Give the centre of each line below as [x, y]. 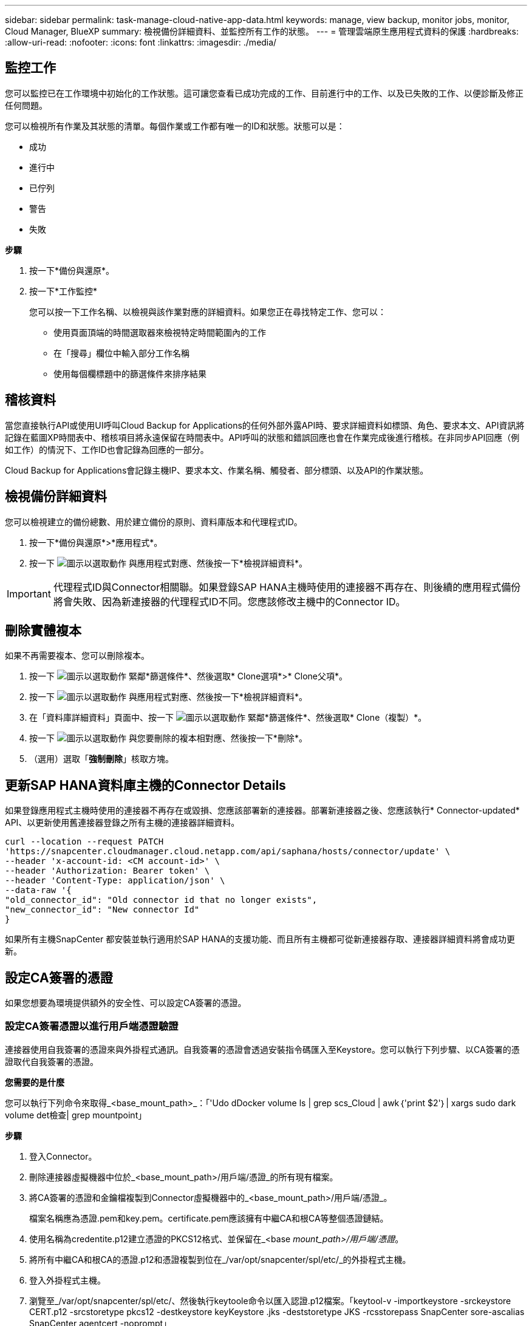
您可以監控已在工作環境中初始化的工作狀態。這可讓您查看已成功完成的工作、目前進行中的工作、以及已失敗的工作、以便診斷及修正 [264, 93]
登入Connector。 [63, 1156]
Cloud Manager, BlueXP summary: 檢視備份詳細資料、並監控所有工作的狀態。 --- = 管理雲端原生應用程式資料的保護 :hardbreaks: [262, 31]
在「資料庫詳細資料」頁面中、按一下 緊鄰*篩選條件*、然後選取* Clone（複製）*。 [228, 718]
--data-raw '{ [38, 890]
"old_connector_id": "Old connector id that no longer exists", [161, 900]
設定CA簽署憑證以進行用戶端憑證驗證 [92, 1026]
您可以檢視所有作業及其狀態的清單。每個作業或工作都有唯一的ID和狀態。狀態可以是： [175, 126]
